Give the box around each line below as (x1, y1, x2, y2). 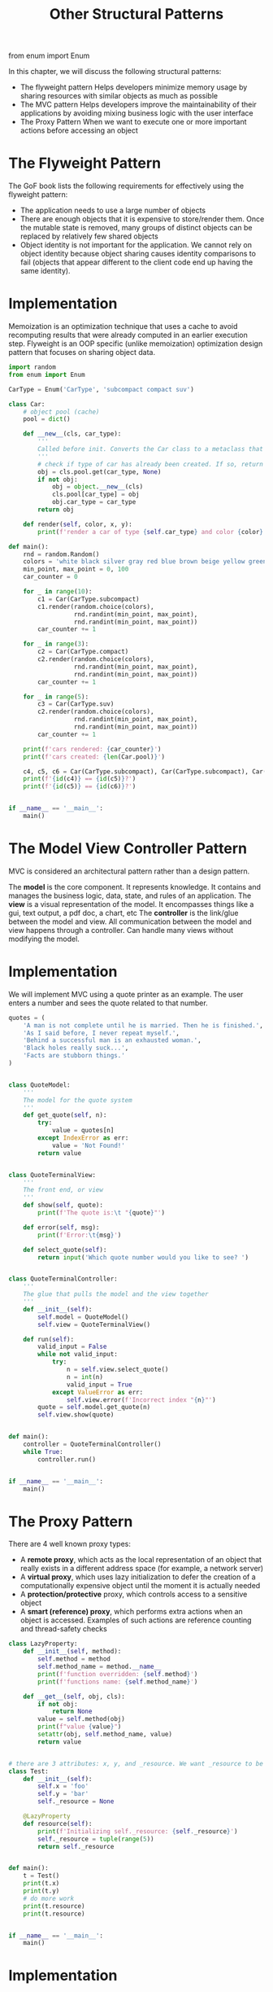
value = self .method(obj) (37, 1715, 126, 1723)
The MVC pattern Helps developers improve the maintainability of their (19, 99, 258, 110)
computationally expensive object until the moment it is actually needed (19, 1581, 261, 1591)
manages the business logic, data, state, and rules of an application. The (8, 891, 252, 900)
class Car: (8, 400, 45, 408)
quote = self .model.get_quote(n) (37, 1403, 151, 1412)
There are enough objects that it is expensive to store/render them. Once (19, 214, 265, 224)
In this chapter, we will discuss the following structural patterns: (8, 67, 222, 77)
